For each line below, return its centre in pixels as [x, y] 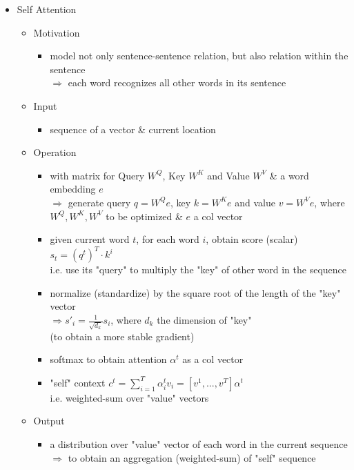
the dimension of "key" [204, 320]
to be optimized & [144, 216]
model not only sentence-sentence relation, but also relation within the [199, 56]
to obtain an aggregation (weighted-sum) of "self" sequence [192, 457]
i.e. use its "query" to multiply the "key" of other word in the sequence [198, 270]
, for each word [168, 239]
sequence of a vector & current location [133, 129]
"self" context [78, 382]
